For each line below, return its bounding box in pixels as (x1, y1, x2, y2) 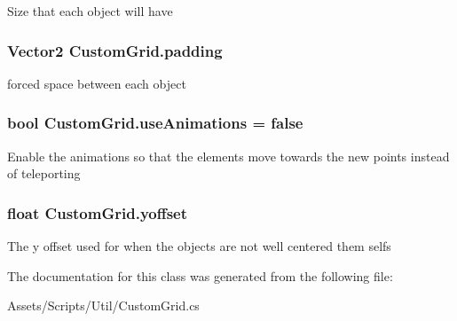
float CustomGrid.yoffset (7, 201, 188, 223)
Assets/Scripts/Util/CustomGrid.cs (7, 296, 200, 315)
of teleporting (7, 164, 81, 183)
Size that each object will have (7, 2, 173, 20)
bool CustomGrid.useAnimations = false (7, 112, 303, 134)
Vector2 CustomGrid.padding (7, 39, 223, 61)
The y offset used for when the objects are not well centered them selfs (7, 237, 391, 255)
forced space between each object (7, 74, 186, 92)
